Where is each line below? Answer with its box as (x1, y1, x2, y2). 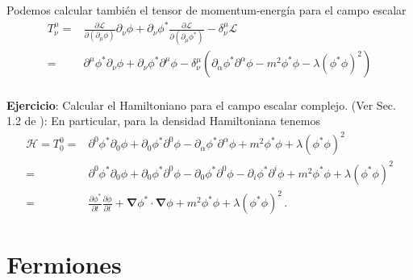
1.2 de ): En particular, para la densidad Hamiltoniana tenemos (6, 112, 321, 129)
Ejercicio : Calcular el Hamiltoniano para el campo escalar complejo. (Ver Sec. (6, 96, 396, 113)
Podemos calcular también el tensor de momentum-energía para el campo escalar (6, 2, 407, 18)
